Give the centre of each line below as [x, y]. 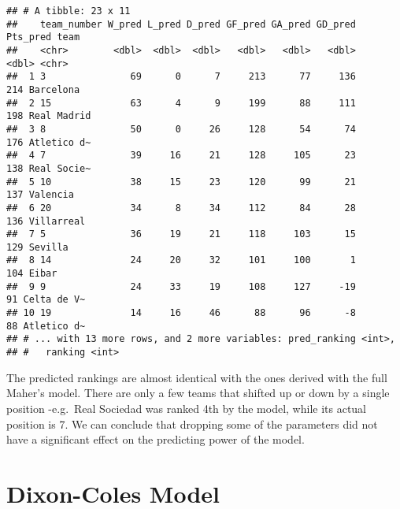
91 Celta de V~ [46, 300]
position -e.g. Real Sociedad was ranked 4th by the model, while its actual [187, 408]
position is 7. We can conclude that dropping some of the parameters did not [192, 424]
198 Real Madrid [49, 116]
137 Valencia [40, 195]
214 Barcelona [43, 89]
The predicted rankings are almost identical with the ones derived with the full [197, 377]
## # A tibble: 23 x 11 [69, 11]
